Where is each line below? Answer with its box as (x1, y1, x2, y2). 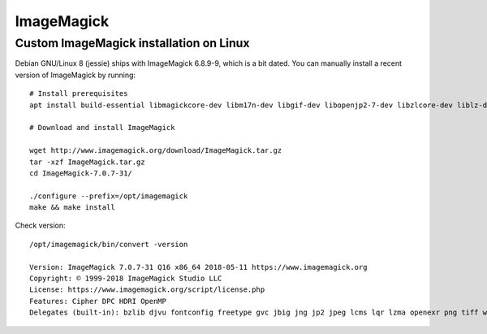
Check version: (15, 220, 66, 231)
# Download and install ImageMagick (29, 123, 175, 132)
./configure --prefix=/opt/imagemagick (29, 191, 188, 201)
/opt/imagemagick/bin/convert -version (29, 240, 188, 249)
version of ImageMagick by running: (15, 70, 136, 80)
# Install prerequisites (29, 89, 128, 98)
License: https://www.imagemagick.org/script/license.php (29, 285, 265, 294)
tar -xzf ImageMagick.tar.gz (29, 157, 145, 167)
